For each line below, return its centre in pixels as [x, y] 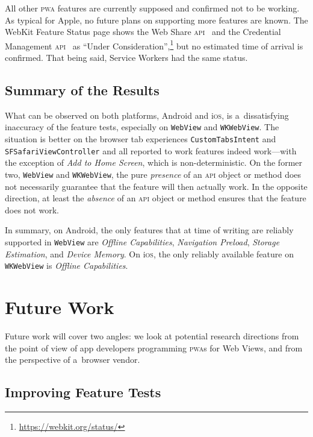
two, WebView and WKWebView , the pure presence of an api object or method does [153, 174]
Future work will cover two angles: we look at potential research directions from [152, 336]
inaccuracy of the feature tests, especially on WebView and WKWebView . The [142, 127]
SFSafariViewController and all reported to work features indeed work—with [151, 150]
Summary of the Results [82, 90]
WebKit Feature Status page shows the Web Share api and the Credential [143, 32]
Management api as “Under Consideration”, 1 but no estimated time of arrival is [154, 45]
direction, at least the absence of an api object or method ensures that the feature [156, 198]
